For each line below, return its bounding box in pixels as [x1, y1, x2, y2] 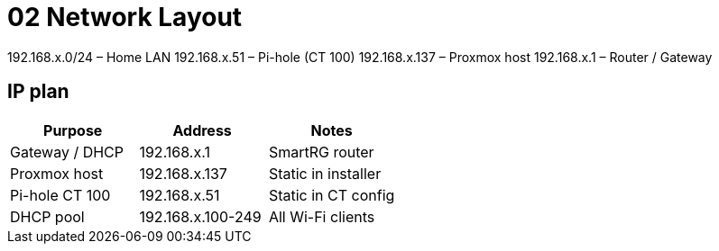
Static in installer [268, 164, 382, 183]
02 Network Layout [7, 2, 243, 32]
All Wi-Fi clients [268, 207, 375, 226]
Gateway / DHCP [10, 142, 124, 161]
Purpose [43, 121, 103, 139]
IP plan [7, 80, 69, 103]
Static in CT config [268, 185, 395, 204]
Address [172, 121, 232, 139]
